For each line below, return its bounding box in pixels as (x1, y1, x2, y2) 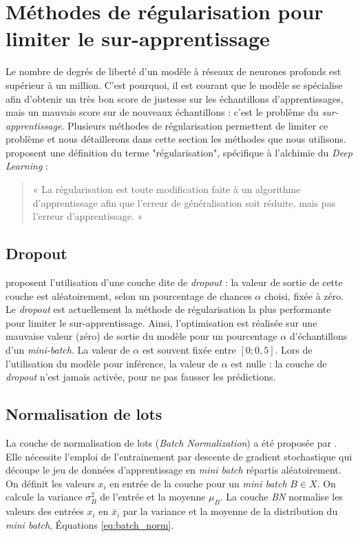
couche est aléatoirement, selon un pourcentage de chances (6, 288, 252, 303)
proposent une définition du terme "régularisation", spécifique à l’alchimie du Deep (6, 145, 352, 159)
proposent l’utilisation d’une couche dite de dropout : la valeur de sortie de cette (6, 275, 343, 290)
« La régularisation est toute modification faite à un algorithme (32, 182, 301, 196)
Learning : (6, 159, 48, 173)
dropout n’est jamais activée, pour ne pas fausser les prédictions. (6, 369, 276, 384)
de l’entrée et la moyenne (100, 489, 206, 504)
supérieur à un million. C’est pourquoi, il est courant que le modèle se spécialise (6, 77, 343, 92)
